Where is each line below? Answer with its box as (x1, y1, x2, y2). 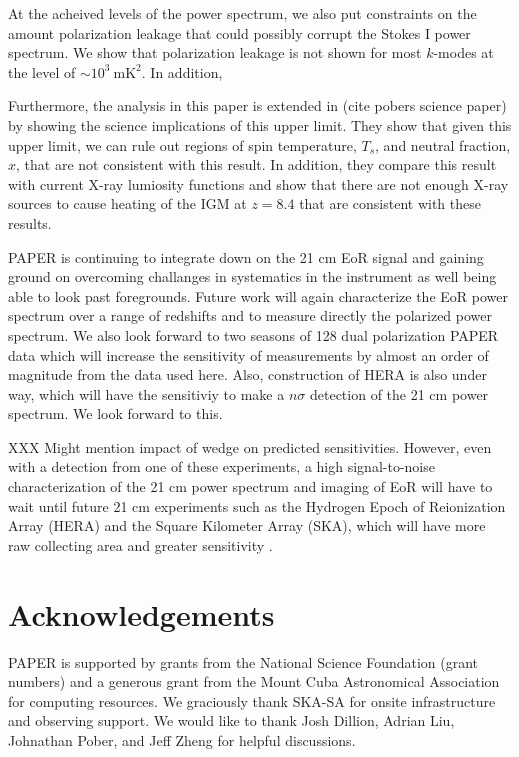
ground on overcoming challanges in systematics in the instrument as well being (8, 266, 497, 287)
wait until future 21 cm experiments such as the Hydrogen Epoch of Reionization (8, 495, 506, 516)
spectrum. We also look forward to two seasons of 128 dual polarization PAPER (8, 324, 499, 345)
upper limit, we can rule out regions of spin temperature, (8, 134, 357, 155)
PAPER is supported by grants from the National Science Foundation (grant (8, 651, 479, 672)
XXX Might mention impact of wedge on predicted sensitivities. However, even (8, 436, 492, 457)
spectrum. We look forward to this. (8, 403, 223, 424)
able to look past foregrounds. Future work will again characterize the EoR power (8, 285, 508, 306)
